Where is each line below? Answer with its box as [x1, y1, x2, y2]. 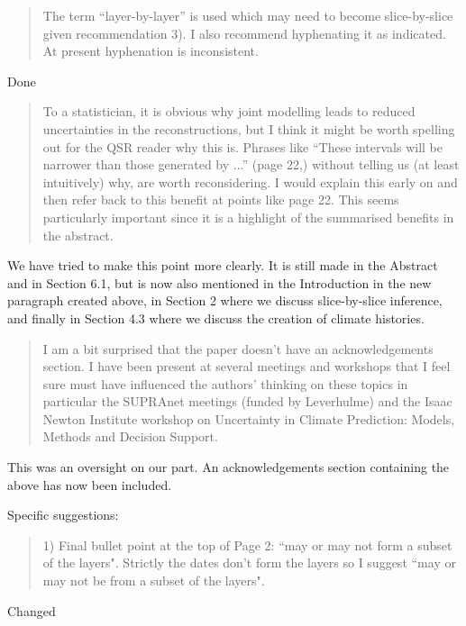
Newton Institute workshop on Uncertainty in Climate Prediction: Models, [42, 409, 455, 428]
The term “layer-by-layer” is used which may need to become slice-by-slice [42, 6, 453, 24]
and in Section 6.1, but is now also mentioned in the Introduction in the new [7, 273, 432, 292]
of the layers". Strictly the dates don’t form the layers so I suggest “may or [42, 553, 456, 572]
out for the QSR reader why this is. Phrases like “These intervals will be [42, 137, 443, 156]
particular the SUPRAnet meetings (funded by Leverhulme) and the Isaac [42, 392, 452, 411]
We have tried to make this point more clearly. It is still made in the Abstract [7, 256, 438, 275]
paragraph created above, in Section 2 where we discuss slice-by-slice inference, [7, 291, 443, 310]
